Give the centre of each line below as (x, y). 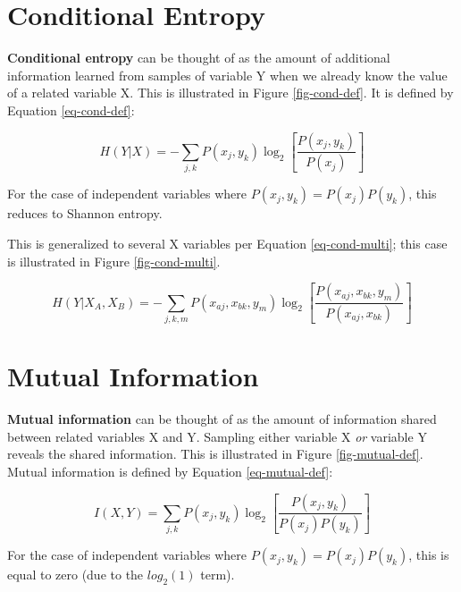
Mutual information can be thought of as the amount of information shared (222, 419)
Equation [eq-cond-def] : (71, 110)
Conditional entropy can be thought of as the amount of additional (199, 58)
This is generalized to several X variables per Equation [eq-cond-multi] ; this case (227, 243)
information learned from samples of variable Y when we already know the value (227, 75)
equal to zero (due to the (75, 575)
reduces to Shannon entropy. (85, 213)
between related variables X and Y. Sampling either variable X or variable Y (217, 436)
